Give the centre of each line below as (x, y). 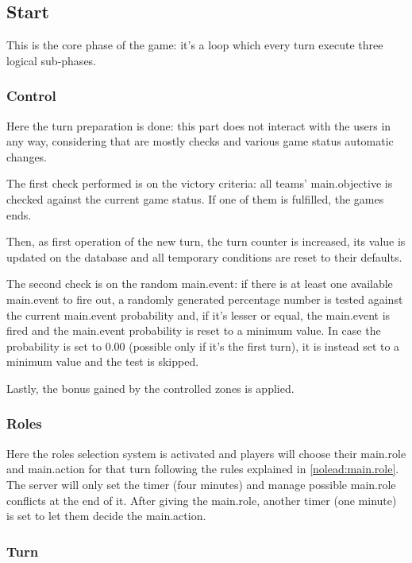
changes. (27, 156)
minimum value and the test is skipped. (103, 361)
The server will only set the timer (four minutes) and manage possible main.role (201, 484)
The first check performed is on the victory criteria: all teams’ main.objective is (200, 183)
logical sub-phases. (52, 60)
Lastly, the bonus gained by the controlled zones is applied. (150, 388)
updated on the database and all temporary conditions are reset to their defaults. (204, 256)
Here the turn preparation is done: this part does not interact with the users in (199, 125)
